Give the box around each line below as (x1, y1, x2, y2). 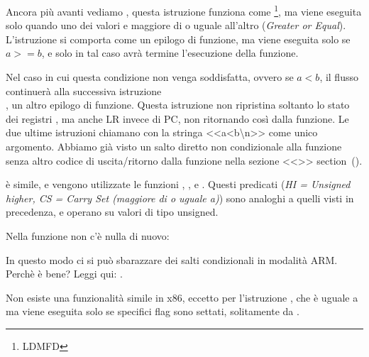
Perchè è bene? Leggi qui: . (6, 266, 123, 281)
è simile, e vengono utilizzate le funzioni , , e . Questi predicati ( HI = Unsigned (6, 177, 351, 192)
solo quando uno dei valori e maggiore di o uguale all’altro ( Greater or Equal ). (6, 18, 346, 33)
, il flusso (319, 70, 358, 84)
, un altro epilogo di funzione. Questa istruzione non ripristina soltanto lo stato (6, 97, 350, 112)
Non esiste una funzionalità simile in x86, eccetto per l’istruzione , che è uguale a (6, 290, 358, 304)
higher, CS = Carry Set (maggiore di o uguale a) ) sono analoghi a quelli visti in (6, 190, 354, 205)
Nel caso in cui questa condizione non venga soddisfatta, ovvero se (6, 70, 294, 84)
